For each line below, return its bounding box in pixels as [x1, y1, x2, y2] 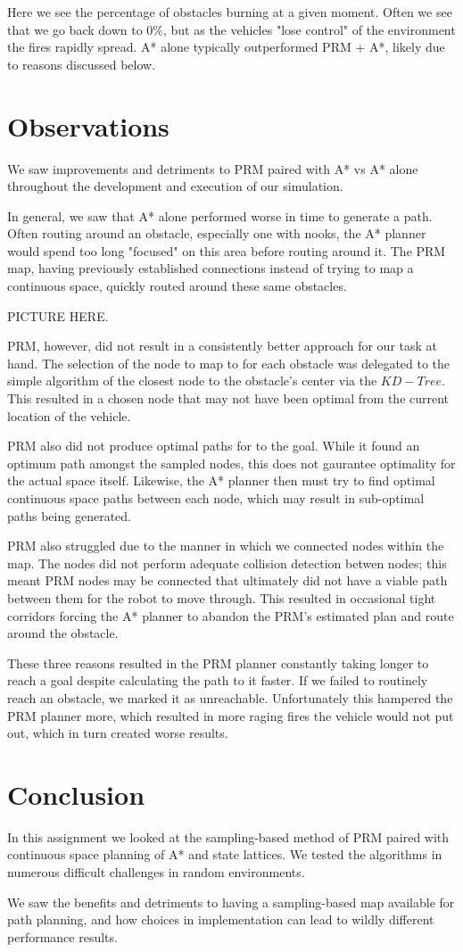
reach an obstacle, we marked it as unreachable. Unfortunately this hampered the [7, 688, 453, 707]
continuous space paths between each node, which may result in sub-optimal [7, 489, 425, 507]
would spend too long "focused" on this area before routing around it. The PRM [7, 241, 446, 260]
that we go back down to [7, 20, 143, 38]
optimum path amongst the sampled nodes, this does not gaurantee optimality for [7, 453, 456, 472]
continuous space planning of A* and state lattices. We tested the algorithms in [7, 845, 442, 864]
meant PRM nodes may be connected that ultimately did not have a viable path [7, 571, 448, 590]
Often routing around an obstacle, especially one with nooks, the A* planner [7, 224, 426, 243]
